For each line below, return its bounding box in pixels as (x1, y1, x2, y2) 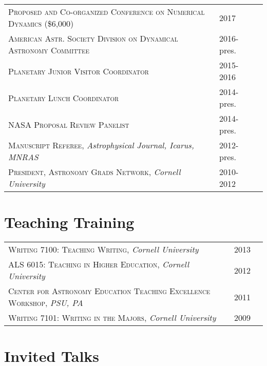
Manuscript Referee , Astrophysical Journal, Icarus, (8, 139, 194, 151)
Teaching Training (4, 211, 135, 233)
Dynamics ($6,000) (8, 17, 74, 29)
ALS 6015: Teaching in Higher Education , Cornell (8, 258, 189, 271)
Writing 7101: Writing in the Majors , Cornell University (8, 312, 216, 324)
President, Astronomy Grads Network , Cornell (8, 166, 181, 178)
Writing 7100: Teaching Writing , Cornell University (8, 243, 199, 256)
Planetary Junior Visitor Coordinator (8, 65, 149, 77)
